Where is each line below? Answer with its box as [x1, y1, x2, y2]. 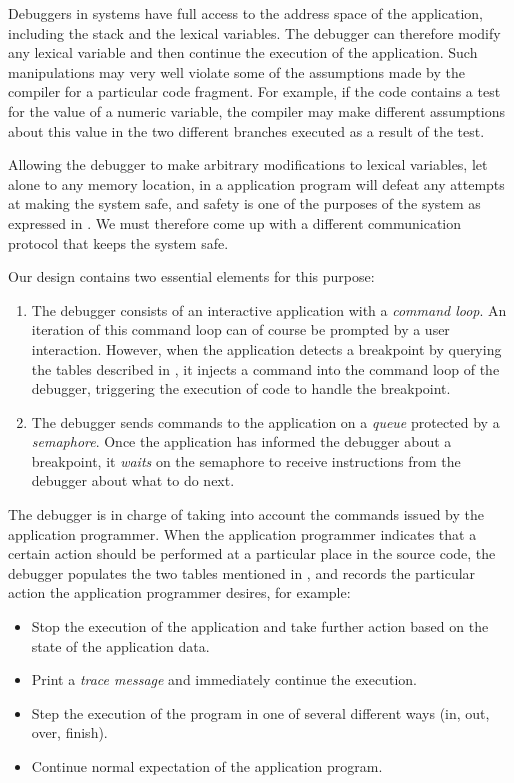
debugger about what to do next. [31, 470, 235, 491]
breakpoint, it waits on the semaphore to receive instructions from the [31, 450, 461, 471]
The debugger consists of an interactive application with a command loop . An [31, 299, 507, 320]
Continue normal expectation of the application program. [31, 756, 383, 776]
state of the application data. [31, 635, 210, 656]
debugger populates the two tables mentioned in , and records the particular [8, 562, 476, 583]
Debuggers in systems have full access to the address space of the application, [8, 3, 483, 23]
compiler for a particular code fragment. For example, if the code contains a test [8, 81, 501, 102]
